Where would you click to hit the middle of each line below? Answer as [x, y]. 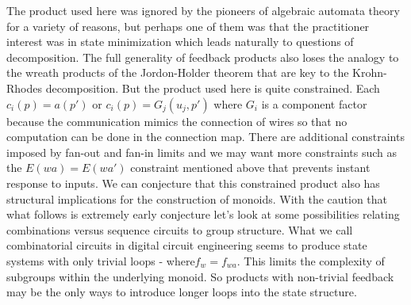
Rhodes [24, 88]
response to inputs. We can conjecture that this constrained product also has [193, 183]
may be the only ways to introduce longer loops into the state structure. [182, 292]
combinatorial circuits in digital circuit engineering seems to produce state [187, 245]
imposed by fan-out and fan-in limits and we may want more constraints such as [202, 152]
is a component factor [314, 103]
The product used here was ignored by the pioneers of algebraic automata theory [203, 10]
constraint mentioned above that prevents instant [250, 168]
